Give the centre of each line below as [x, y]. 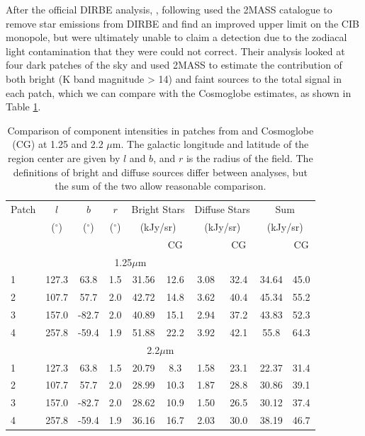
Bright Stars [158, 208]
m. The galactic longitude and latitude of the [210, 144]
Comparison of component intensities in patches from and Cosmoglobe [161, 130]
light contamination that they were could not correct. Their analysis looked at [175, 51]
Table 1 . [23, 107]
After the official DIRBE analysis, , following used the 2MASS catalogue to [169, 9]
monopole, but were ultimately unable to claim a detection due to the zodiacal [176, 37]
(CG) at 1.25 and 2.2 [58, 144]
